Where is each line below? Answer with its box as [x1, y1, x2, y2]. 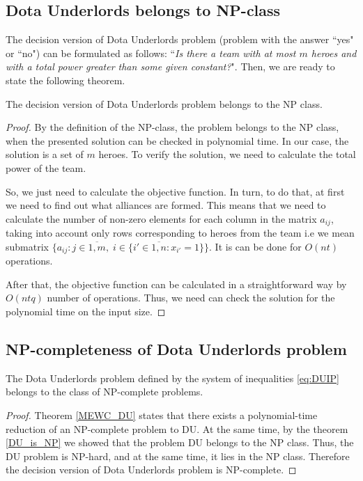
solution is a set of [6, 147, 84, 161]
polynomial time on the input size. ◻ [6, 304, 166, 319]
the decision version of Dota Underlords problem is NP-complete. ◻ [6, 462, 297, 477]
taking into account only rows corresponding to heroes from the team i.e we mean [6, 226, 355, 240]
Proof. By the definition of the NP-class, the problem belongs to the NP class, [6, 120, 339, 134]
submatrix [6, 239, 49, 253]
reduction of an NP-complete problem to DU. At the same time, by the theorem [6, 421, 348, 436]
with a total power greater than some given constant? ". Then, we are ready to [6, 59, 335, 74]
